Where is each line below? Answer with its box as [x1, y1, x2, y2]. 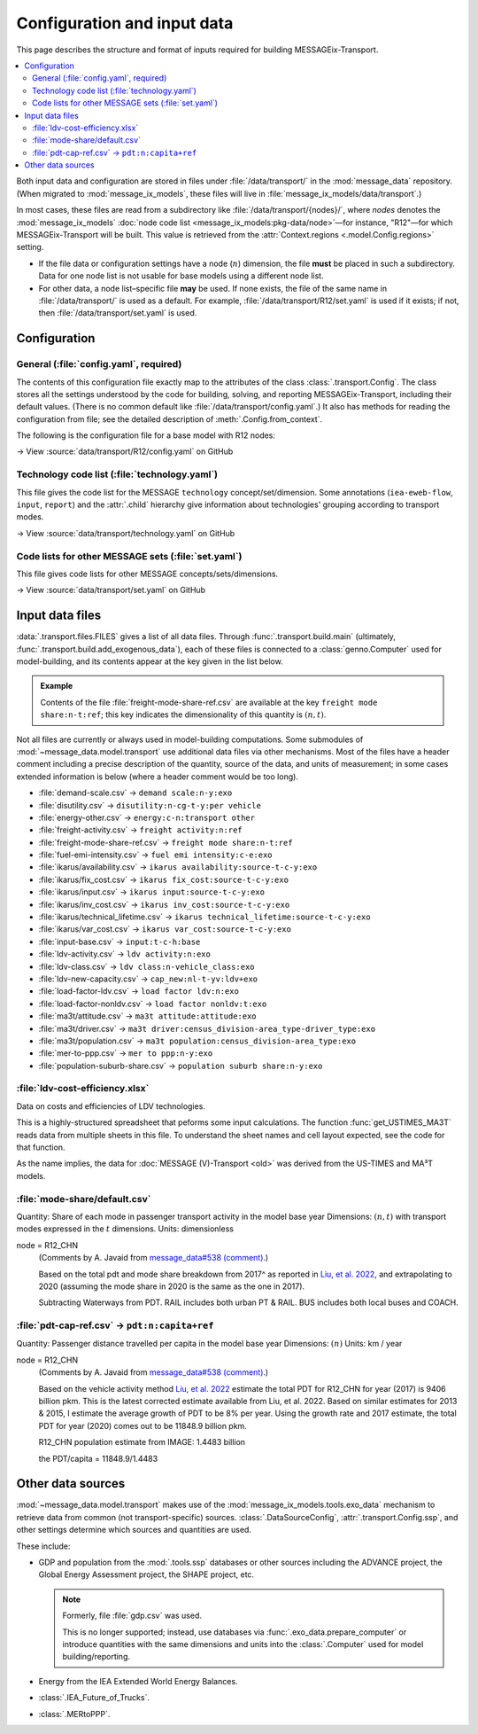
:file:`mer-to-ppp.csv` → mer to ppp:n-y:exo [38, 1048, 213, 1058]
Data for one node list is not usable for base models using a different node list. [38, 270, 324, 281]
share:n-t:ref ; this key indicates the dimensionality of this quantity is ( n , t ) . [40, 709, 327, 720]
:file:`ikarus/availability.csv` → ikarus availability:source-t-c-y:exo [38, 862, 318, 872]
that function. [16, 1142, 66, 1152]
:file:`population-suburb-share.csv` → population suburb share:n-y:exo [38, 1060, 323, 1071]
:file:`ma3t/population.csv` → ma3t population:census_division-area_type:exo [38, 1035, 357, 1046]
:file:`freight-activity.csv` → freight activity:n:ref [38, 824, 243, 835]
